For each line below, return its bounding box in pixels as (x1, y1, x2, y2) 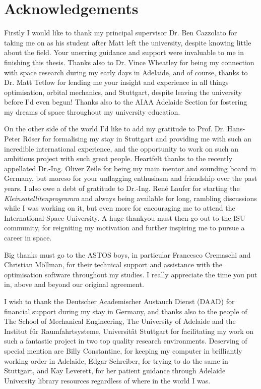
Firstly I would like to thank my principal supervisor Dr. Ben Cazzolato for (4, 27, 237, 38)
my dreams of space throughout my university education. (4, 106, 180, 117)
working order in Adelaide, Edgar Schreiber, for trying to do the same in (4, 355, 228, 366)
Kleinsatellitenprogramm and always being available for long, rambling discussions (4, 192, 257, 203)
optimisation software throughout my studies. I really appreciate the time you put (4, 269, 257, 279)
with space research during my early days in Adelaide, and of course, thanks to (4, 67, 248, 77)
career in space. (4, 232, 52, 242)
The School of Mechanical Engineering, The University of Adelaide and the (4, 316, 236, 326)
